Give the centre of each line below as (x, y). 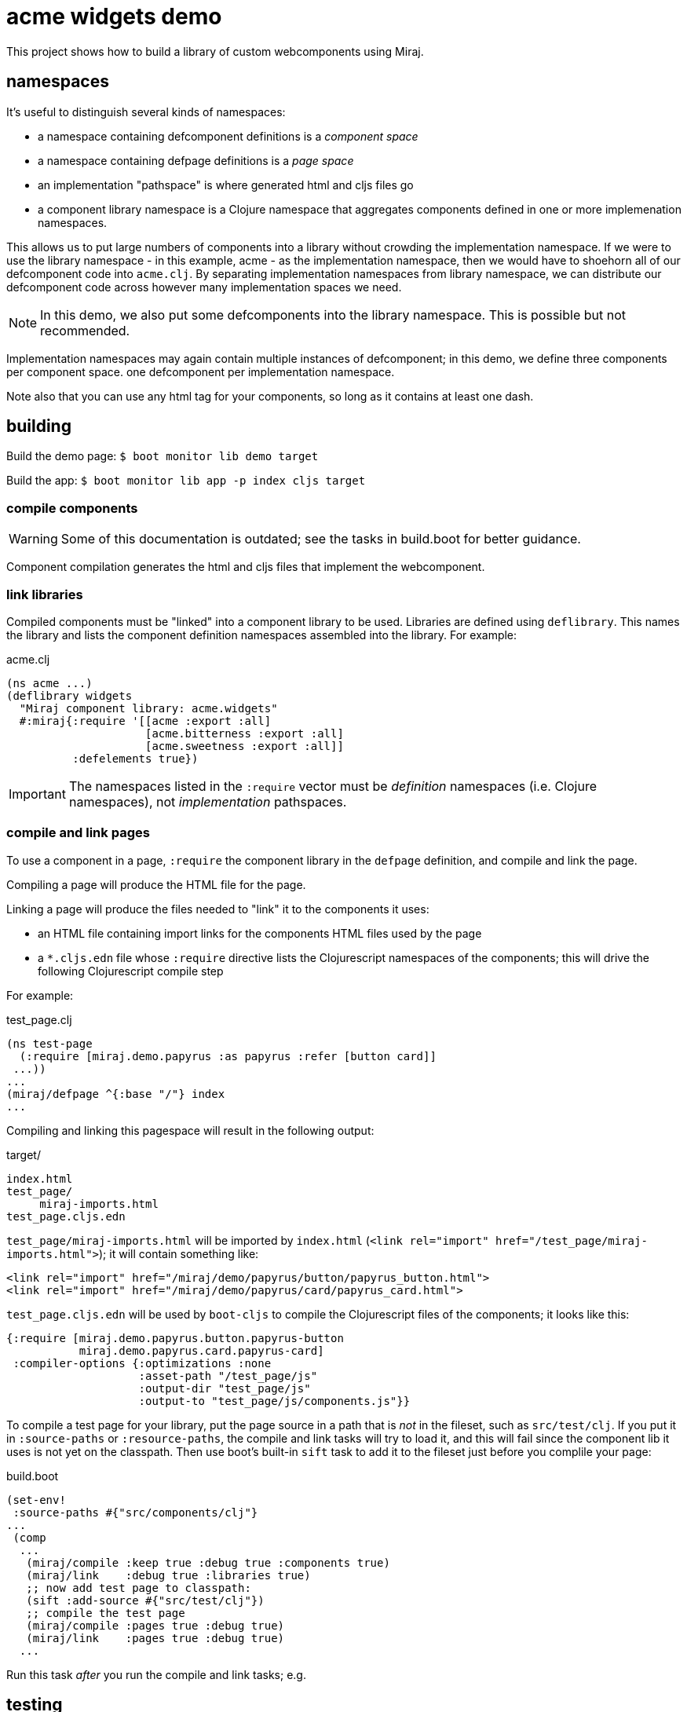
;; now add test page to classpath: (139, 1588)
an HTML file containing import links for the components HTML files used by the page (260, 933)
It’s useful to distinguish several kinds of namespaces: (146, 112)
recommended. (85, 330)
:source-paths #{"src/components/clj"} (135, 1512)
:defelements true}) (135, 758)
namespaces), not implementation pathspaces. (208, 801)
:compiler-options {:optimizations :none (142, 1363)
